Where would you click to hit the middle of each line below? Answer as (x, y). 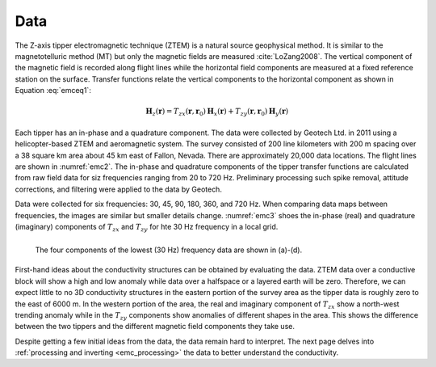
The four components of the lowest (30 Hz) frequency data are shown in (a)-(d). (169, 250)
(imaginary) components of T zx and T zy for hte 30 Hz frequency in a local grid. (147, 228)
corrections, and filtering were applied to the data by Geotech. (118, 189)
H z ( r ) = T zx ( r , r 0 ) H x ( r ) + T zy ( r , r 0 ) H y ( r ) (217, 112)
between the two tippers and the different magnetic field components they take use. (155, 327)
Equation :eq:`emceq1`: (53, 91)
